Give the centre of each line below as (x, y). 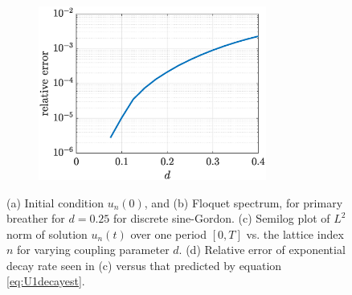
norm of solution (47, 234)
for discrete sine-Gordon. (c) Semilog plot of (222, 218)
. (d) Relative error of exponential (262, 250)
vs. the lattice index (295, 234)
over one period (168, 234)
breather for (36, 218)
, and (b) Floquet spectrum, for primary (244, 202)
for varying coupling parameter (93, 250)
